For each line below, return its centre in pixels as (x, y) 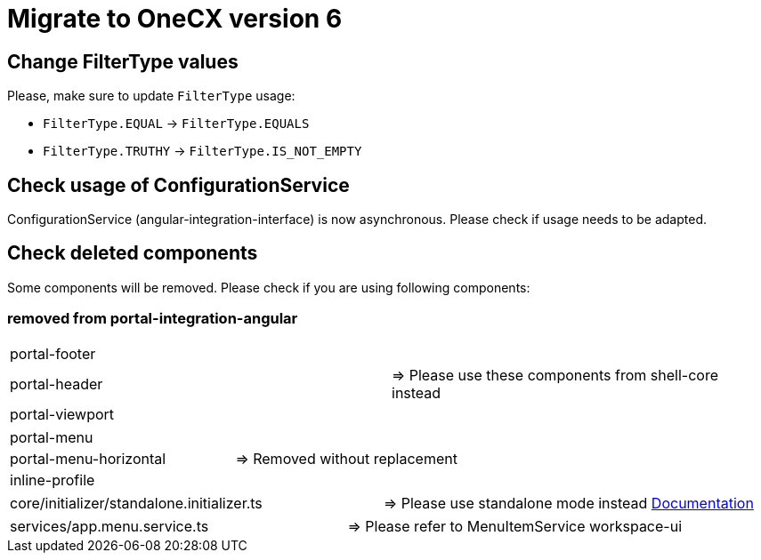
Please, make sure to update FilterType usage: (151, 96)
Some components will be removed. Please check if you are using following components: (269, 287)
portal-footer (53, 353)
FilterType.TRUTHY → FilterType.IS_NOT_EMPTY (202, 151)
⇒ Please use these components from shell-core (555, 375)
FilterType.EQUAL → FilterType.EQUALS (176, 124)
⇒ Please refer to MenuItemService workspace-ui (515, 526)
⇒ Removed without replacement (346, 458)
